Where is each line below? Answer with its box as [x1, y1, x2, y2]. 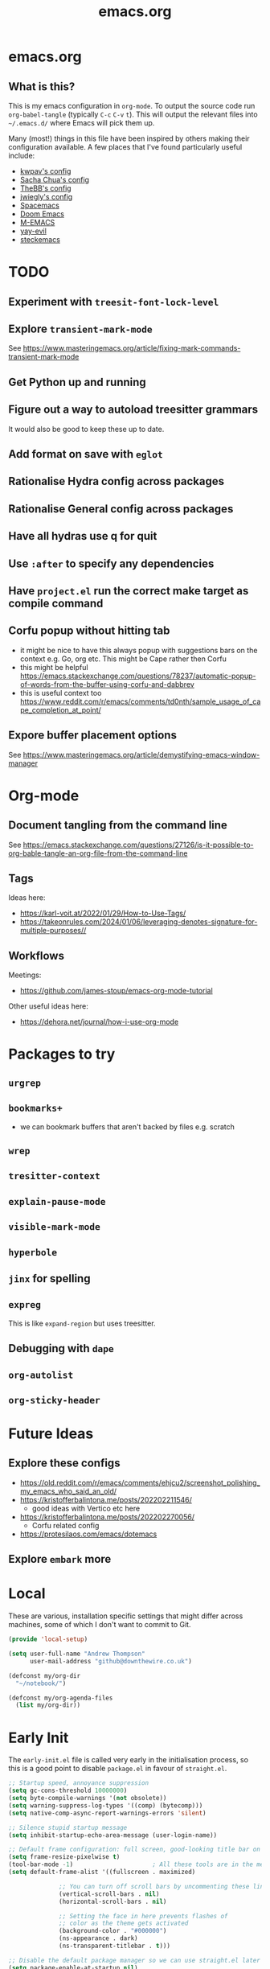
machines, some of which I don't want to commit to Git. [8, 1620, 191, 1630]
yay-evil [19, 226, 47, 236]
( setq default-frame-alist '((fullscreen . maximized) [8, 1868, 196, 1877]
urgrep [8, 1077, 42, 1088]
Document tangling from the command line [8, 819, 227, 832]
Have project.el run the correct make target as [8, 584, 249, 598]
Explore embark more [8, 1552, 112, 1566]
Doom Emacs [19, 209, 64, 219]
